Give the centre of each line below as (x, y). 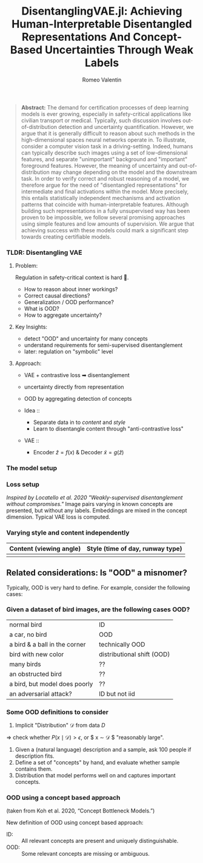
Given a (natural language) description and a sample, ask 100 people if (103, 750)
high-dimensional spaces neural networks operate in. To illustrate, (104, 140)
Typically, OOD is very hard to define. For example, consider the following (98, 587)
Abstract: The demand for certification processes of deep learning (105, 107)
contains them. (34, 769)
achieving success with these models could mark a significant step (105, 230)
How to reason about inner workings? (71, 289)
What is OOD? (42, 309)
